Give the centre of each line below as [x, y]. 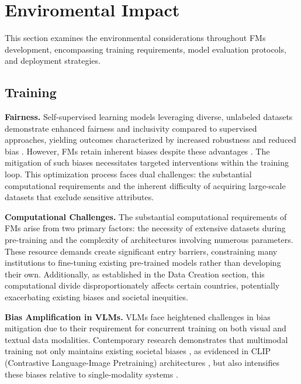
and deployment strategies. [53, 61]
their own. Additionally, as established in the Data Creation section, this [135, 274]
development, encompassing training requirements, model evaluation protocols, [146, 49]
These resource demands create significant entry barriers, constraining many [141, 251]
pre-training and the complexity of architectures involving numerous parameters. [149, 240]
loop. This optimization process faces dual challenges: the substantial [128, 174]
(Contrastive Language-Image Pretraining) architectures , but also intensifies [142, 362]
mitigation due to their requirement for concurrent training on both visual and [146, 328]
